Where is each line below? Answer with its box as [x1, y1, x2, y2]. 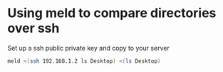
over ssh [7, 20, 60, 36]
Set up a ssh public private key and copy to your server [7, 43, 170, 52]
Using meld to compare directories [7, 5, 217, 21]
